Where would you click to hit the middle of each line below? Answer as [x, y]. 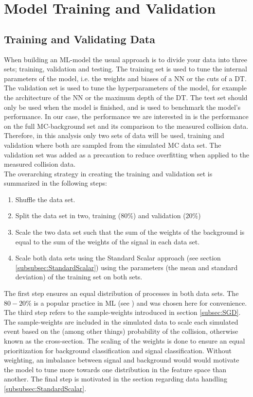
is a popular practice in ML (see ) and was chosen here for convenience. [140, 302]
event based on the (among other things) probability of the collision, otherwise [121, 331]
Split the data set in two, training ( [68, 216]
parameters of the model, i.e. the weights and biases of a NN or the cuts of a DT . [125, 78]
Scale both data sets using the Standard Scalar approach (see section [118, 258]
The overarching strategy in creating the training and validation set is [108, 173]
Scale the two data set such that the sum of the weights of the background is [130, 232]
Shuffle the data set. [45, 199]
